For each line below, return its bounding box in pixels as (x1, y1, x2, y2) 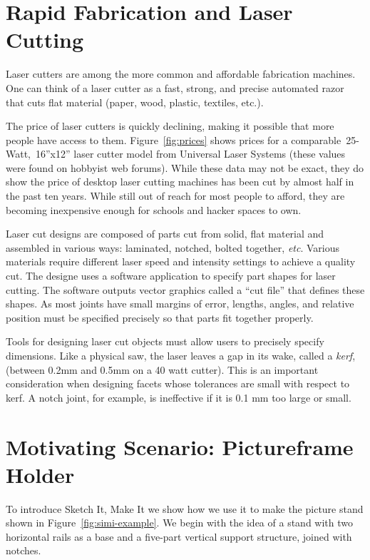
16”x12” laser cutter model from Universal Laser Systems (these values (36, 146, 346, 161)
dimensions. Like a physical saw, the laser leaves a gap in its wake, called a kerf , (6, 348, 356, 362)
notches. (6, 543, 41, 558)
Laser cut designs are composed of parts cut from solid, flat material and (6, 226, 324, 241)
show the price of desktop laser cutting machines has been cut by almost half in (6, 174, 354, 189)
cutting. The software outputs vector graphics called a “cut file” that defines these (6, 282, 365, 297)
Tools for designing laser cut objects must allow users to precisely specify (6, 334, 324, 349)
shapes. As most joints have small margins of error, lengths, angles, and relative (6, 296, 354, 311)
